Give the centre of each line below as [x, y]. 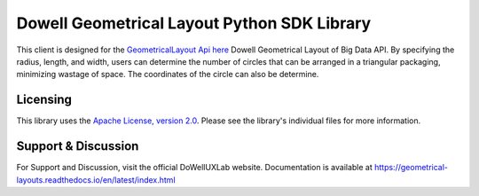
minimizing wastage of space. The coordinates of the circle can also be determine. [168, 74]
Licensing [44, 100]
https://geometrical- [411, 168]
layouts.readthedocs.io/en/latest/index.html [96, 180]
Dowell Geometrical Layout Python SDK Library [194, 23]
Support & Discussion [78, 146]
